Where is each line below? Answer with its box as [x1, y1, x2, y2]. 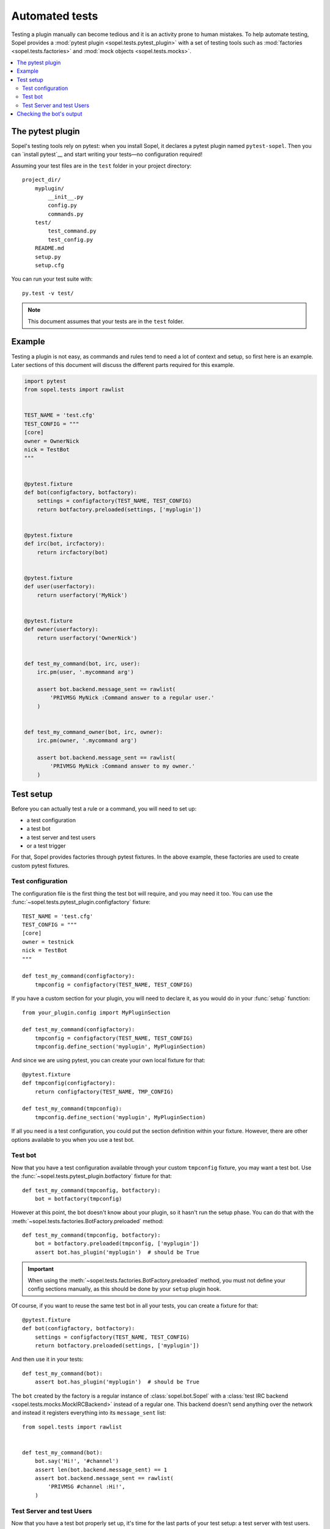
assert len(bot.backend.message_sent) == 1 [34, 1466, 167, 1473]
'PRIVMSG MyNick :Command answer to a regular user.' [50, 694, 215, 702]
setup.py [34, 253, 61, 260]
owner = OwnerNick [24, 437, 79, 445]
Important [28, 1265, 54, 1273]
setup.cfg [34, 262, 64, 269]
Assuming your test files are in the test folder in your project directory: [11, 162, 192, 169]
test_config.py [48, 236, 94, 243]
